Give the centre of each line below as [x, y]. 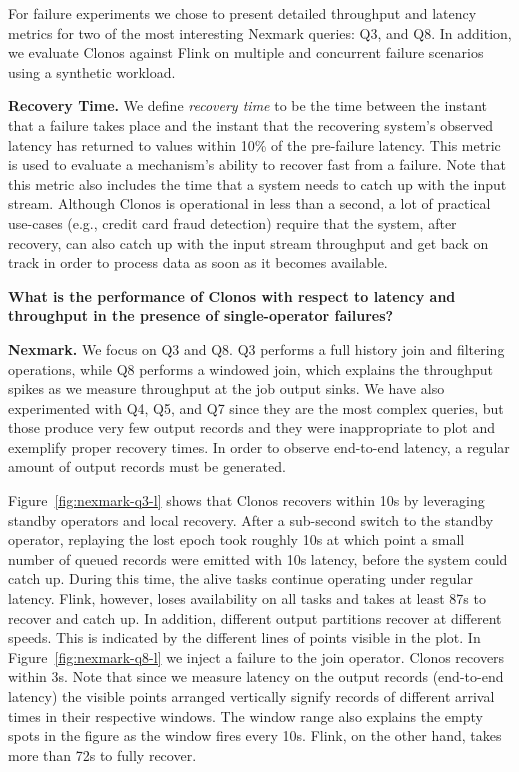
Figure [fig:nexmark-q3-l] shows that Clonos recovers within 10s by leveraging [246, 500]
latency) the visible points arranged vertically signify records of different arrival [251, 696]
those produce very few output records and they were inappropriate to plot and [251, 427]
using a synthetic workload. [92, 71]
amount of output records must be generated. [147, 466]
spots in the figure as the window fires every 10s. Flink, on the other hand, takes [255, 735]
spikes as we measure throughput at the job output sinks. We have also [226, 388]
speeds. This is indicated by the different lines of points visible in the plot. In [244, 637]
